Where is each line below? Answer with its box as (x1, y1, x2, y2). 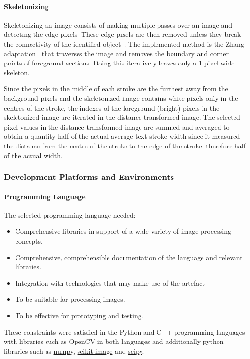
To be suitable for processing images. (15, 294, 125, 304)
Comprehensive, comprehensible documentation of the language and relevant (15, 252, 243, 262)
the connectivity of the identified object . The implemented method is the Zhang (4, 38, 244, 49)
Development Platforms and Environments (4, 171, 174, 183)
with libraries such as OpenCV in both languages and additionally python (4, 336, 224, 346)
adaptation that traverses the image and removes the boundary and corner (4, 48, 229, 58)
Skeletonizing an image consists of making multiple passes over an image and (4, 19, 233, 30)
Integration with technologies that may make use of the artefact (15, 277, 205, 288)
